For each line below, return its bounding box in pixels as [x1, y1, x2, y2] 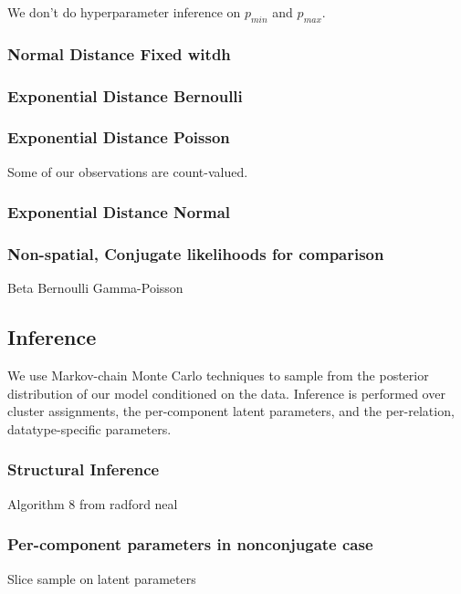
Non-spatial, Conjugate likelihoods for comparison [7, 243, 384, 266]
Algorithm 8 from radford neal [7, 494, 178, 513]
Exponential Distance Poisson [7, 126, 230, 149]
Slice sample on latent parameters [7, 568, 196, 588]
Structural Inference [7, 458, 160, 481]
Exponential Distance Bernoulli [7, 84, 243, 107]
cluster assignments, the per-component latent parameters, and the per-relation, [7, 401, 455, 421]
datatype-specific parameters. [7, 419, 172, 438]
